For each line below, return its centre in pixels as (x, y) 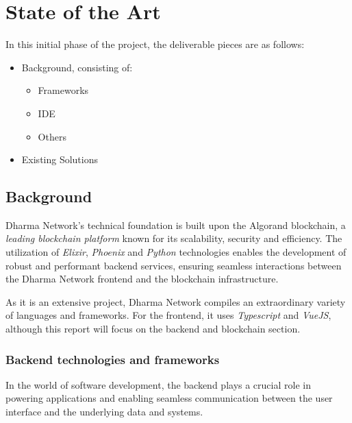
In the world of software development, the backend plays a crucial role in (158, 384)
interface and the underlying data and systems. (104, 412)
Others (52, 136)
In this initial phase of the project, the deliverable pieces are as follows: (155, 44)
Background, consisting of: (77, 67)
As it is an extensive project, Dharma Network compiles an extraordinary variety (176, 301)
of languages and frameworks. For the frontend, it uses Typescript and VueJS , (168, 315)
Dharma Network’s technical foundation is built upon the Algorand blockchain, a (176, 225)
